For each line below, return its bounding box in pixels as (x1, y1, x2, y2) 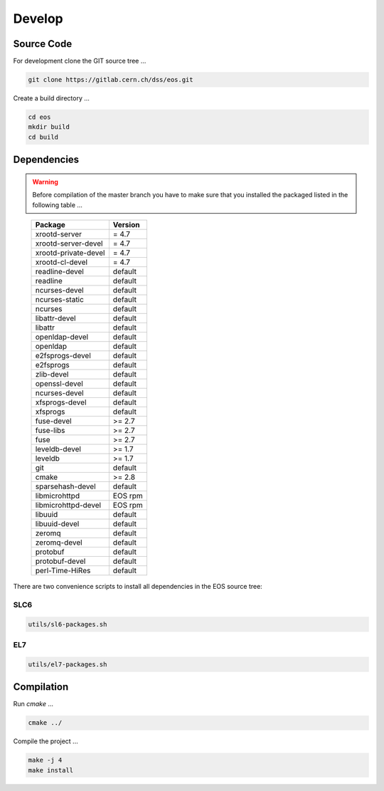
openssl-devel (35, 378, 83, 388)
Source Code (13, 38, 73, 50)
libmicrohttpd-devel (35, 500, 102, 510)
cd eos (28, 113, 51, 121)
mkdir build (28, 123, 70, 131)
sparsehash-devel (35, 481, 96, 491)
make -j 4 (28, 756, 63, 765)
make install (28, 766, 74, 774)
